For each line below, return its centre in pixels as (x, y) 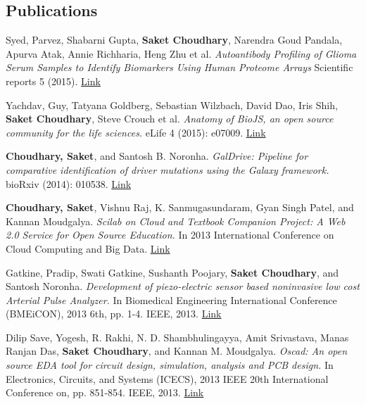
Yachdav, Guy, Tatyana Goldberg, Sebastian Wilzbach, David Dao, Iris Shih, (172, 105)
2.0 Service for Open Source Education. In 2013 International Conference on (170, 235)
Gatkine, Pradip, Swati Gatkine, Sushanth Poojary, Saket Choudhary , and (172, 272)
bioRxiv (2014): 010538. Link (69, 183)
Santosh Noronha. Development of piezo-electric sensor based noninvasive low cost (183, 286)
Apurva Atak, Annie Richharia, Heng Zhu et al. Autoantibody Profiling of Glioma (181, 53)
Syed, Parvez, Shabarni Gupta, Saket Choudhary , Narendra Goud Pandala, (174, 40)
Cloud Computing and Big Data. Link (88, 248)
